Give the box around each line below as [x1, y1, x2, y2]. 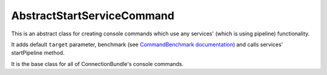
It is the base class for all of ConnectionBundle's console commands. [11, 60, 184, 67]
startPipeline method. [11, 49, 65, 56]
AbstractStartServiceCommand [11, 9, 175, 22]
